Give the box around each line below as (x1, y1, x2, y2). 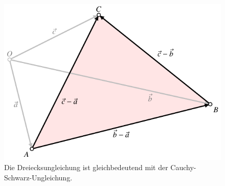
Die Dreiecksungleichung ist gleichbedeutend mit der (4, 161, 168, 172)
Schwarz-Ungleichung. (4, 172, 73, 182)
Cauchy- (170, 161, 196, 172)
